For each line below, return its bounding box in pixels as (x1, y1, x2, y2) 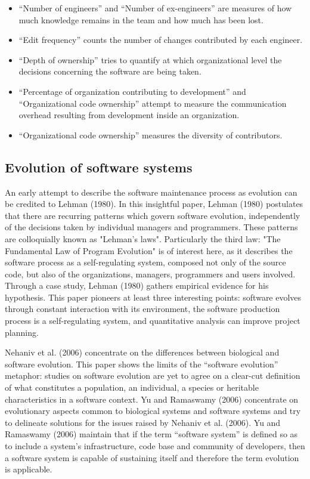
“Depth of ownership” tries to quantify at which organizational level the (18, 53, 282, 66)
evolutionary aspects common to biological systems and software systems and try (5, 404, 301, 417)
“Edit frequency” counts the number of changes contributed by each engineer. (18, 33, 303, 46)
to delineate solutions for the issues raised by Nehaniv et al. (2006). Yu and (5, 416, 281, 428)
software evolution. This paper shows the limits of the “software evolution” (5, 357, 278, 370)
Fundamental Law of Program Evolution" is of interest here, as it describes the (5, 244, 293, 257)
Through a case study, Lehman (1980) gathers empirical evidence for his (5, 279, 269, 292)
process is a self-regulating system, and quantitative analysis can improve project (5, 314, 300, 327)
